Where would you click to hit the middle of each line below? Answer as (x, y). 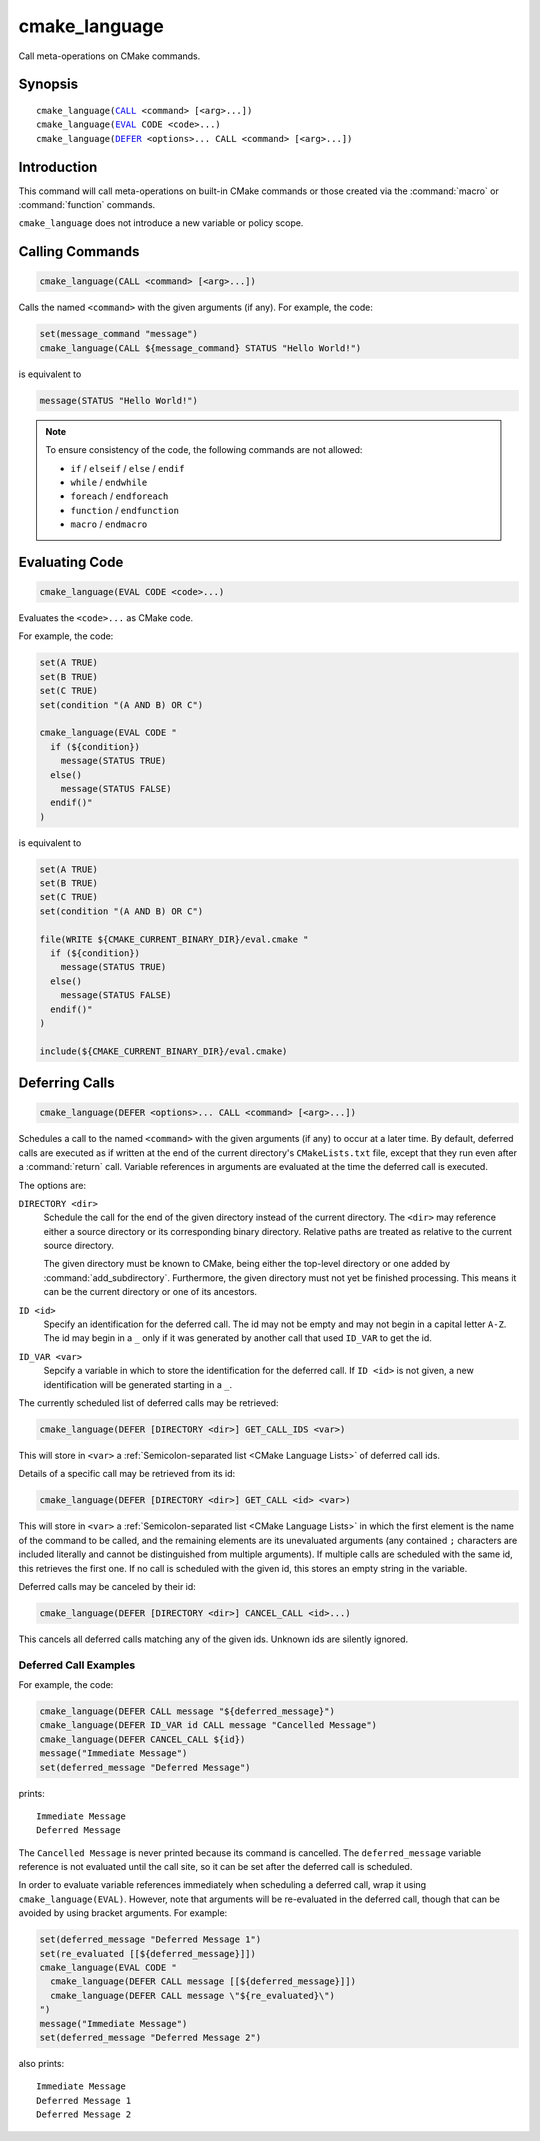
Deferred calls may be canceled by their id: (107, 1586)
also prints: (41, 2063)
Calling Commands (79, 251)
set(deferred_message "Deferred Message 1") (150, 1939)
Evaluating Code (71, 561)
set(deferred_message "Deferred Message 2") (150, 2037)
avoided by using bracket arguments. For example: (123, 1913)
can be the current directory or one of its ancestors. (150, 1292)
